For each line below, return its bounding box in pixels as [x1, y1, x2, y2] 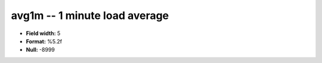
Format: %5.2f [26, 37, 63, 45]
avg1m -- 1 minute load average [11, 9, 169, 22]
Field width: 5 [26, 30, 61, 37]
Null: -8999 [26, 46, 55, 53]
